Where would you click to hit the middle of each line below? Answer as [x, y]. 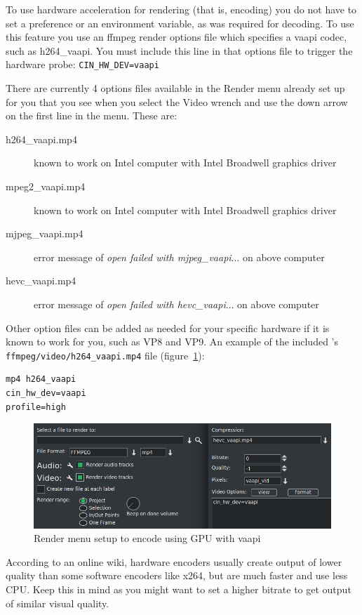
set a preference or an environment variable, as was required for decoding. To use [180, 23]
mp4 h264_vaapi [41, 379]
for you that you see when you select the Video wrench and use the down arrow [177, 101]
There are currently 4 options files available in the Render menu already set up [175, 88]
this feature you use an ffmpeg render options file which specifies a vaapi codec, [176, 37]
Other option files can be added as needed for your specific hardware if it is [168, 328]
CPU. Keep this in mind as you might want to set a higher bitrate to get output [179, 589]
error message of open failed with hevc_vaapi [130, 304]
